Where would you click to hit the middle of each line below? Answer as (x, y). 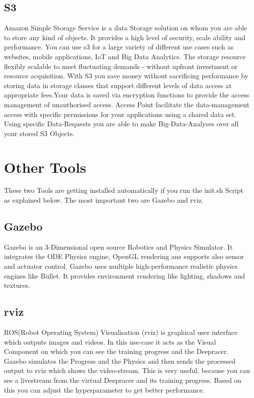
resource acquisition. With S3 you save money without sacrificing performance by (126, 76)
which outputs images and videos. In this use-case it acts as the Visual (110, 341)
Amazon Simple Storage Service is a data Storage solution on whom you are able (126, 28)
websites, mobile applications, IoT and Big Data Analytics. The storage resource (125, 56)
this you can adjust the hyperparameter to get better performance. (104, 389)
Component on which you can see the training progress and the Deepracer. (116, 351)
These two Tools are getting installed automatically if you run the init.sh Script (124, 190)
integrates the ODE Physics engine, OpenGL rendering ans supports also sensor (124, 256)
